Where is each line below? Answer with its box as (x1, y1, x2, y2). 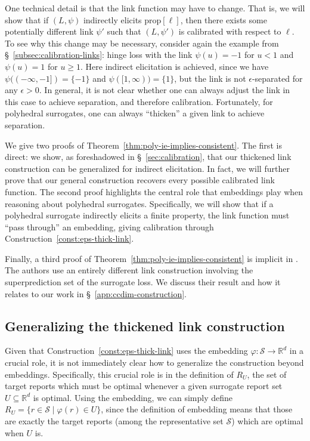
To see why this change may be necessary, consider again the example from (5, 36, 279, 49)
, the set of (247, 368, 287, 380)
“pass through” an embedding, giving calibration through (5, 220, 214, 233)
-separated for (252, 72, 303, 84)
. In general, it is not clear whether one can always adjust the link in (39, 84, 290, 96)
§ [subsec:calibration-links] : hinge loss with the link (5, 48, 193, 61)
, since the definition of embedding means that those (101, 403, 293, 415)
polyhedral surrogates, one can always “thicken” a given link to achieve (5, 107, 265, 119)
